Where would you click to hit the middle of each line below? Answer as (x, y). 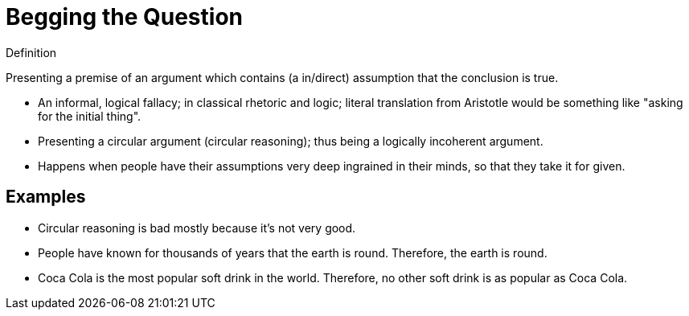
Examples (46, 197)
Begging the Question (124, 17)
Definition (31, 52)
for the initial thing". (90, 116)
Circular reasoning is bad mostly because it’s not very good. (197, 228)
